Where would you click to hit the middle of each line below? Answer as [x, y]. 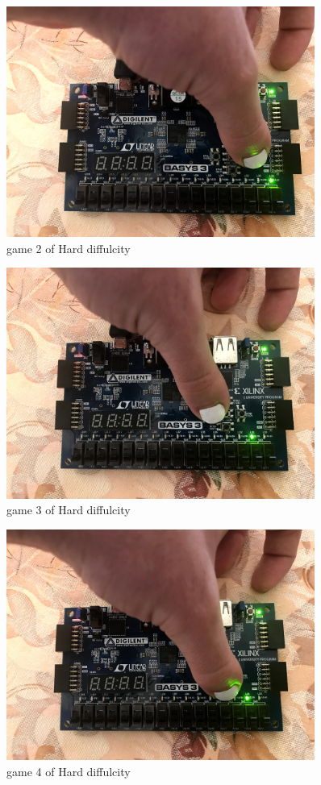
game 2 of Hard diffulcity [69, 248]
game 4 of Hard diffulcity [69, 771]
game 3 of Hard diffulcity [69, 510]
